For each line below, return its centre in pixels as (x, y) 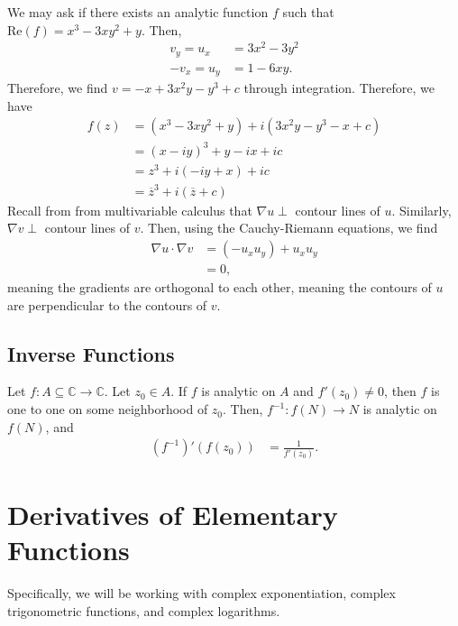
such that (308, 12)
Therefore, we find (58, 88)
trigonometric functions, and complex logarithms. (144, 610)
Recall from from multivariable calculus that (130, 210)
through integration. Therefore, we (339, 88)
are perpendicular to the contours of (107, 304)
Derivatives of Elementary (173, 514)
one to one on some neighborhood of (108, 409)
